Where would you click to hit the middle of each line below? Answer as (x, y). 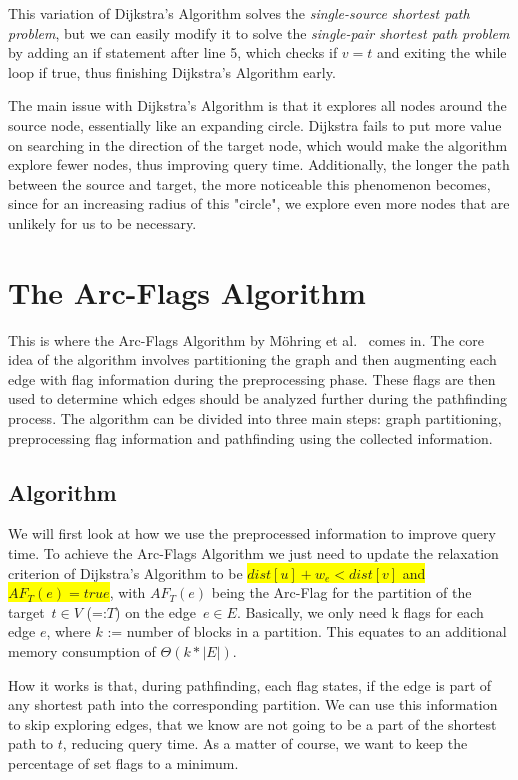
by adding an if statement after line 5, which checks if (173, 52)
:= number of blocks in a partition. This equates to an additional (307, 631)
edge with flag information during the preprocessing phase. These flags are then (252, 378)
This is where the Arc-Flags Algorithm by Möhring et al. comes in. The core (246, 339)
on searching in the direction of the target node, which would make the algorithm (258, 144)
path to (31, 743)
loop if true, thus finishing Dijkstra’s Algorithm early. (172, 71)
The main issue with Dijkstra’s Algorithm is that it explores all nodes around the (257, 105)
